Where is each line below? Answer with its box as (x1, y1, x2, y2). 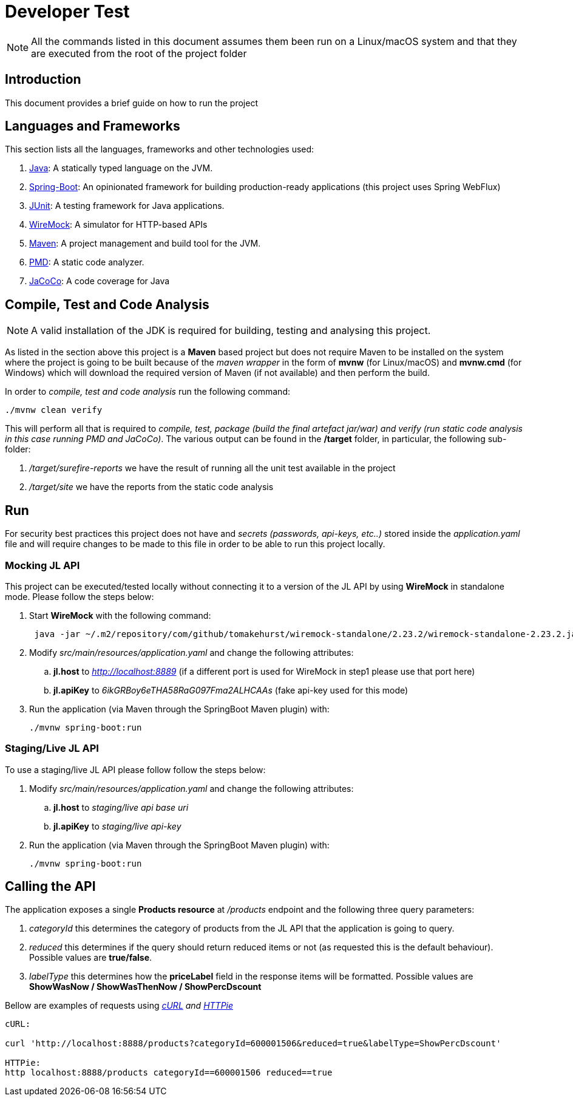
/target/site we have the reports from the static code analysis (29, 482, 274, 493)
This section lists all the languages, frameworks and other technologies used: (5, 144, 314, 155)
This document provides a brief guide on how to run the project (5, 97, 258, 108)
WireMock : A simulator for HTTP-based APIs (29, 219, 208, 230)
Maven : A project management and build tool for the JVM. (29, 238, 261, 249)
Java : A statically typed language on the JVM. (29, 163, 213, 174)
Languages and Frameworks (5, 118, 180, 134)
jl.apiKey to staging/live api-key (53, 820, 181, 831)
